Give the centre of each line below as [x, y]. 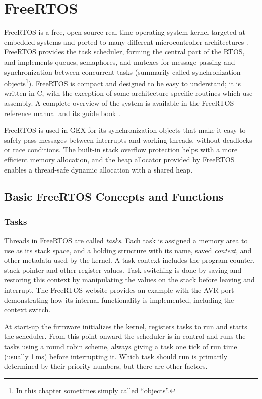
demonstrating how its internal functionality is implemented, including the [119, 299]
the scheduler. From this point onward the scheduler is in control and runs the [125, 336]
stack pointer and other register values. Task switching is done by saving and [123, 270]
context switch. [27, 309]
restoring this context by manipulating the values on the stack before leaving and [129, 280]
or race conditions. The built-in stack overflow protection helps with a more [121, 150]
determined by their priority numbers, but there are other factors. [106, 366]
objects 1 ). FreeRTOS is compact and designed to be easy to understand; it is [122, 82]
